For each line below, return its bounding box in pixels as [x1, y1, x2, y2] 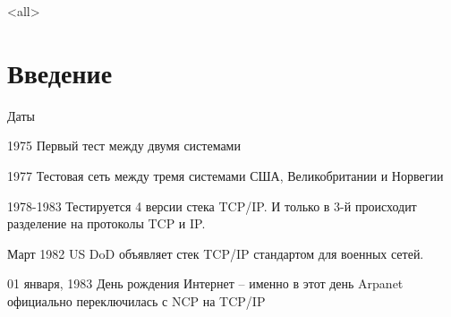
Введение [7, 54, 113, 90]
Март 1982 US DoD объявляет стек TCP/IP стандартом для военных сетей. [7, 244, 424, 262]
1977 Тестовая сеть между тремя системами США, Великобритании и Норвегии [7, 166, 444, 184]
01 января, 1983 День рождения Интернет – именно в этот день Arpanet [7, 274, 404, 293]
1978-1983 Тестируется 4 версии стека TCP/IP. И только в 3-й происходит [7, 196, 417, 215]
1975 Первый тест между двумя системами [7, 136, 241, 155]
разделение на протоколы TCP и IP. [7, 214, 206, 233]
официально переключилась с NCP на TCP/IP [7, 291, 266, 310]
